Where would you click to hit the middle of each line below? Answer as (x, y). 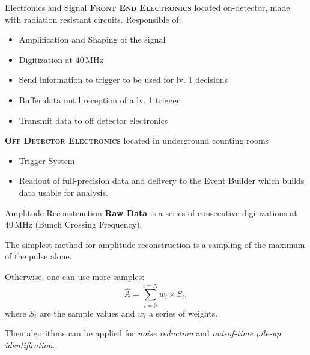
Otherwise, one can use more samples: (75, 276)
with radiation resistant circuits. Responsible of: (93, 19)
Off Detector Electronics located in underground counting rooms (137, 140)
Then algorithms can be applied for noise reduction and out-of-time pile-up (143, 333)
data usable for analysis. (63, 192)
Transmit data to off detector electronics (93, 120)
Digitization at (46, 59)
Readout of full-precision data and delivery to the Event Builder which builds (162, 181)
